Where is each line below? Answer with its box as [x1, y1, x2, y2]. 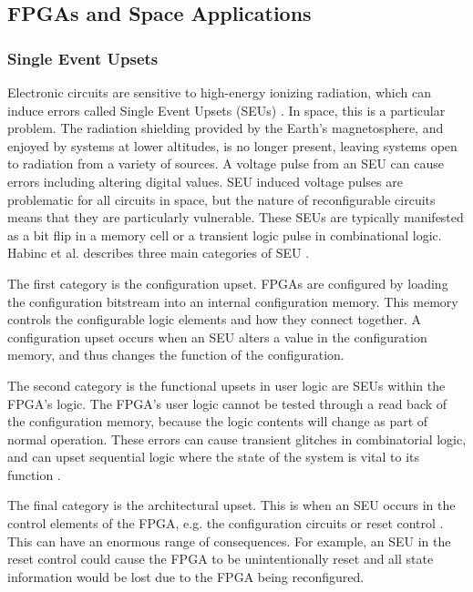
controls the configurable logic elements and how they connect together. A [7, 310, 422, 329]
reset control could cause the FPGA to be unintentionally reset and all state [7, 549, 434, 568]
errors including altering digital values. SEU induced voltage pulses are [7, 171, 403, 190]
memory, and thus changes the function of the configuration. [7, 345, 344, 364]
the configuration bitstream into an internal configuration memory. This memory [7, 291, 458, 311]
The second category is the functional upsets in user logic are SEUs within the [7, 375, 446, 394]
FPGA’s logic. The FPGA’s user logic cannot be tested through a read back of [7, 393, 447, 413]
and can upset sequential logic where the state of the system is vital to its [7, 447, 420, 466]
